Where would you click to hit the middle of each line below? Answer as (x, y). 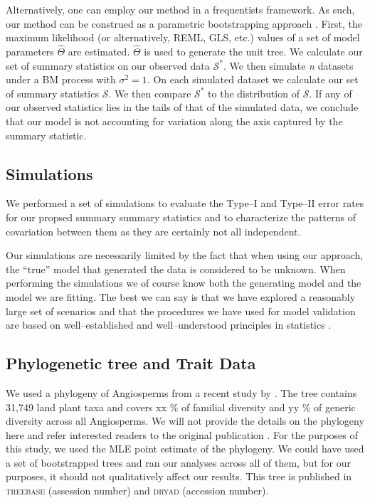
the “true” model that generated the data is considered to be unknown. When (176, 269)
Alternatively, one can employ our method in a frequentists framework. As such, (180, 9)
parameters (30, 51)
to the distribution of (254, 93)
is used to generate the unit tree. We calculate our (253, 51)
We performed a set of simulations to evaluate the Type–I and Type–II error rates (185, 203)
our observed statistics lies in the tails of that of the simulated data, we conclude (182, 107)
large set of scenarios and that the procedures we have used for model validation (181, 311)
